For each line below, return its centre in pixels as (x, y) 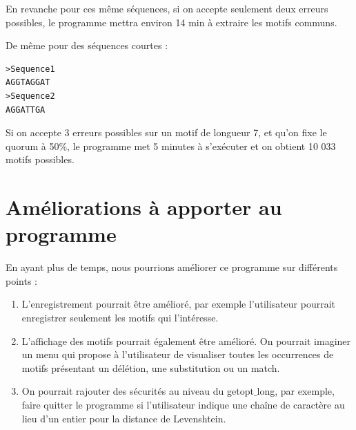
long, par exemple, (296, 391)
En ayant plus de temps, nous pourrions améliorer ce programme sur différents (172, 267)
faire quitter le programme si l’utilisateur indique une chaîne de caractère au (183, 404)
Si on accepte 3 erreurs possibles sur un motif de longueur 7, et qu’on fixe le (166, 132)
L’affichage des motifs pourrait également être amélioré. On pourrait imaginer (186, 340)
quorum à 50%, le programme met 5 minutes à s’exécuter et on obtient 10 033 (171, 146)
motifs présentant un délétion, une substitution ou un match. (151, 367)
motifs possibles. (40, 159)
